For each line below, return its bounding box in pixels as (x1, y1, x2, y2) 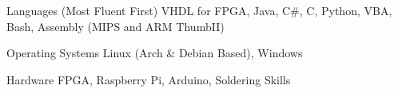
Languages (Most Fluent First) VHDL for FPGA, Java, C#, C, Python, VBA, (6, 2, 392, 18)
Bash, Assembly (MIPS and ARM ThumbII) (6, 17, 225, 34)
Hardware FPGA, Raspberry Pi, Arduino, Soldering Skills (6, 71, 291, 87)
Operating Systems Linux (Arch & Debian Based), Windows (6, 45, 303, 61)
